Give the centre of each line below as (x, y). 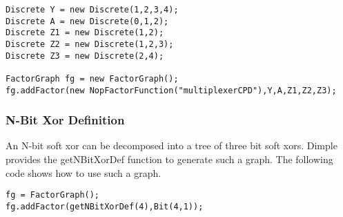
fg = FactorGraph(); (53, 195)
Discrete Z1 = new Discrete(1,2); (85, 33)
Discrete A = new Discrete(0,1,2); (87, 21)
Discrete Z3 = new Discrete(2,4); (85, 56)
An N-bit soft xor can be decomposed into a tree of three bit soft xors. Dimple (171, 145)
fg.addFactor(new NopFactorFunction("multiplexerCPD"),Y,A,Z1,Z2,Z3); (171, 90)
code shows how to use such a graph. (84, 172)
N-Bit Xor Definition (65, 120)
